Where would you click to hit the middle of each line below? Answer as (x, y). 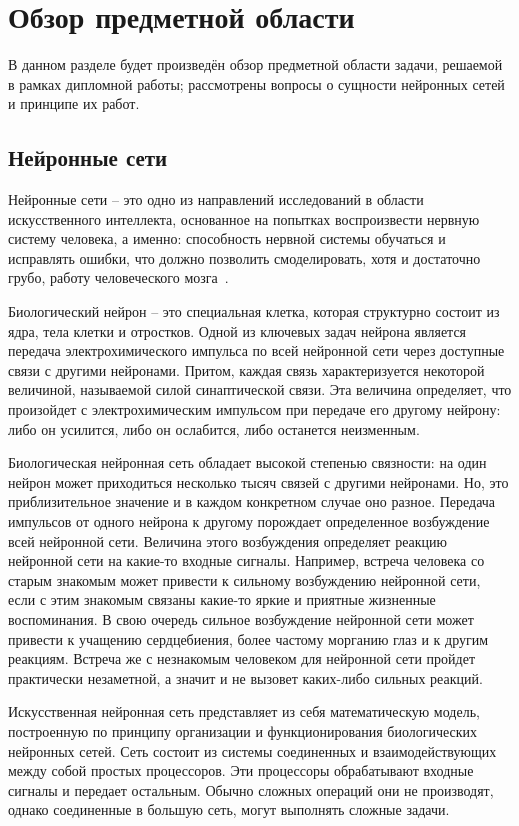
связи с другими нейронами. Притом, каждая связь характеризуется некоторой (246, 369)
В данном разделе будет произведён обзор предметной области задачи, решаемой (255, 64)
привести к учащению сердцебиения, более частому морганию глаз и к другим (248, 638)
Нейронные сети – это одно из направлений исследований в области (216, 199)
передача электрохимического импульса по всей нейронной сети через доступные (256, 350)
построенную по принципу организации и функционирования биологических (243, 730)
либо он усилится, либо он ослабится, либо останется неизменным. (214, 428)
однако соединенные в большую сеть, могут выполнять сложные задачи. (229, 809)
